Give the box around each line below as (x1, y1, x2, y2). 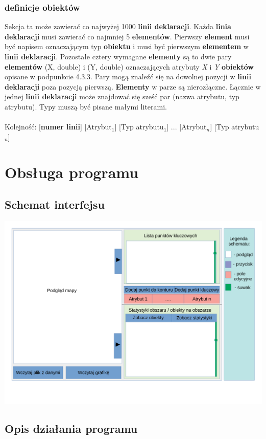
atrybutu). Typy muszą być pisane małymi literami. (5, 101, 167, 112)
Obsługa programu (5, 161, 139, 182)
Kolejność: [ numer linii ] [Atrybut (5, 121, 112, 132)
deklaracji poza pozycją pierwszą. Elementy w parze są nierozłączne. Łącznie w (5, 81, 261, 92)
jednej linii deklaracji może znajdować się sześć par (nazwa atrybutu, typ (5, 91, 239, 102)
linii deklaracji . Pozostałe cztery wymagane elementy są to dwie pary (5, 51, 232, 61)
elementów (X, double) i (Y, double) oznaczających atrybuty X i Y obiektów (5, 61, 254, 72)
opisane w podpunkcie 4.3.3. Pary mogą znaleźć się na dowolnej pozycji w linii (5, 71, 251, 82)
